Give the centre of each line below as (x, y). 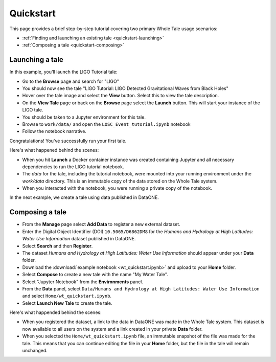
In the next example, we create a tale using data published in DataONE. (84, 197)
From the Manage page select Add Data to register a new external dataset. (101, 224)
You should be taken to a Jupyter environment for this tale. (84, 117)
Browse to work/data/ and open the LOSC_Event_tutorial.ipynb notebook (107, 124)
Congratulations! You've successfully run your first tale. (68, 141)
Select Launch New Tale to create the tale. (67, 303)
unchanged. (35, 351)
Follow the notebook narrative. (54, 131)
